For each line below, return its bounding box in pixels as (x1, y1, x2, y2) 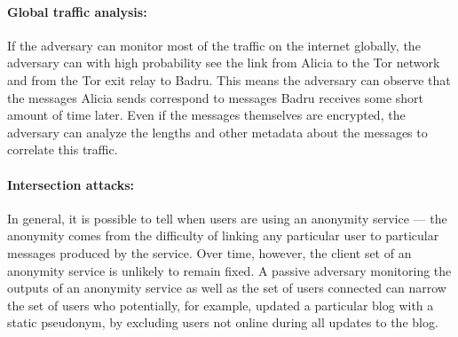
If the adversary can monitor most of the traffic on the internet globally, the (7, 35, 421, 54)
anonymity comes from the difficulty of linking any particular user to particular (7, 226, 439, 245)
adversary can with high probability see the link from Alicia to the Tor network (7, 53, 440, 72)
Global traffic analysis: (7, 2, 147, 20)
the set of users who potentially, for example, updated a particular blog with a (7, 295, 434, 314)
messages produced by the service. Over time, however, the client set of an (7, 243, 412, 262)
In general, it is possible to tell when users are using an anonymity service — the (7, 208, 447, 227)
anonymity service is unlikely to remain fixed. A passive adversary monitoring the (7, 261, 452, 279)
